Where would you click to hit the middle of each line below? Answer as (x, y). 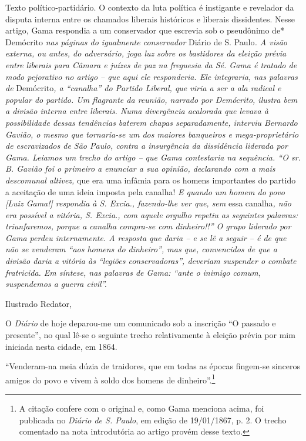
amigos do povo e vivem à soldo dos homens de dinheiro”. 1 (110, 379)
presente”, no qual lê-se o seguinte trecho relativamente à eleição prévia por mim (150, 335)
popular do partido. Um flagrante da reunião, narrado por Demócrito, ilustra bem (152, 99)
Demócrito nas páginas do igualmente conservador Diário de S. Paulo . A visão (146, 41)
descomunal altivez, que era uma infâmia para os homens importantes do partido (151, 180)
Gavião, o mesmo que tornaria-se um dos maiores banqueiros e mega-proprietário (152, 134)
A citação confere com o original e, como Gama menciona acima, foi (142, 408)
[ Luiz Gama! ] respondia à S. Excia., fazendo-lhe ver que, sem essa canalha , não (149, 203)
